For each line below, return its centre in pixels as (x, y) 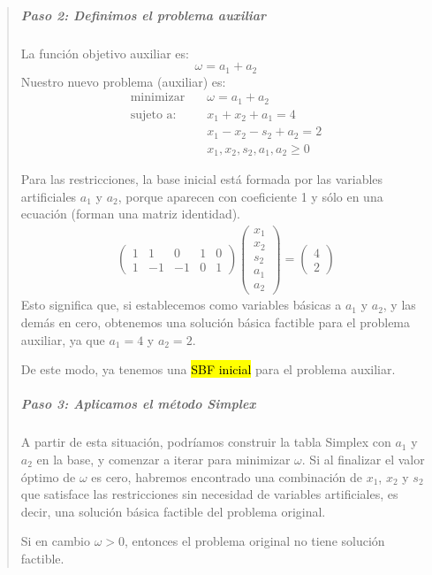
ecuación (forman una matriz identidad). (131, 214)
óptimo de (48, 476)
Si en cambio (55, 541)
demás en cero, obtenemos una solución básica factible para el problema (216, 322)
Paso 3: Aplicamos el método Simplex (138, 404)
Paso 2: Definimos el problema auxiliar (144, 15)
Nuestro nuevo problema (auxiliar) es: (123, 81)
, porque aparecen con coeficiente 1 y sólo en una (250, 196)
